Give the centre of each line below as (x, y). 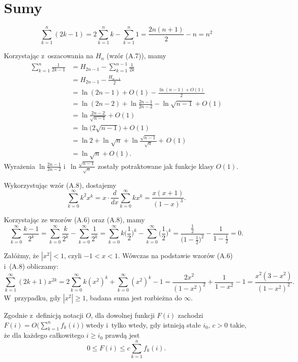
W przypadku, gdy (32, 297)
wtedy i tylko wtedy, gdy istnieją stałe (143, 324)
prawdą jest (123, 335)
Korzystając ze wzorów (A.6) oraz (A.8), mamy (74, 219)
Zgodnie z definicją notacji (44, 315)
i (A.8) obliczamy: (31, 266)
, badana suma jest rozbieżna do (134, 297)
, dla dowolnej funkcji (123, 315)
